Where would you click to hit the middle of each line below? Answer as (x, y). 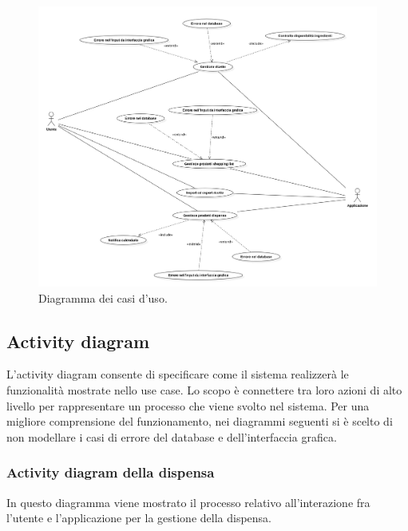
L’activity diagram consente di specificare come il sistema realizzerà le (178, 374)
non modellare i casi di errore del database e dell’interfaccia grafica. (172, 436)
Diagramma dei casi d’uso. (103, 297)
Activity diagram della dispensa (111, 472)
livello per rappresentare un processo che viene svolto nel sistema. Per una (188, 405)
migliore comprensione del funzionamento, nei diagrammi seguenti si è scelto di (200, 421)
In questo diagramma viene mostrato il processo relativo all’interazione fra (188, 502)
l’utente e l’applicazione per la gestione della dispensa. (139, 518)
